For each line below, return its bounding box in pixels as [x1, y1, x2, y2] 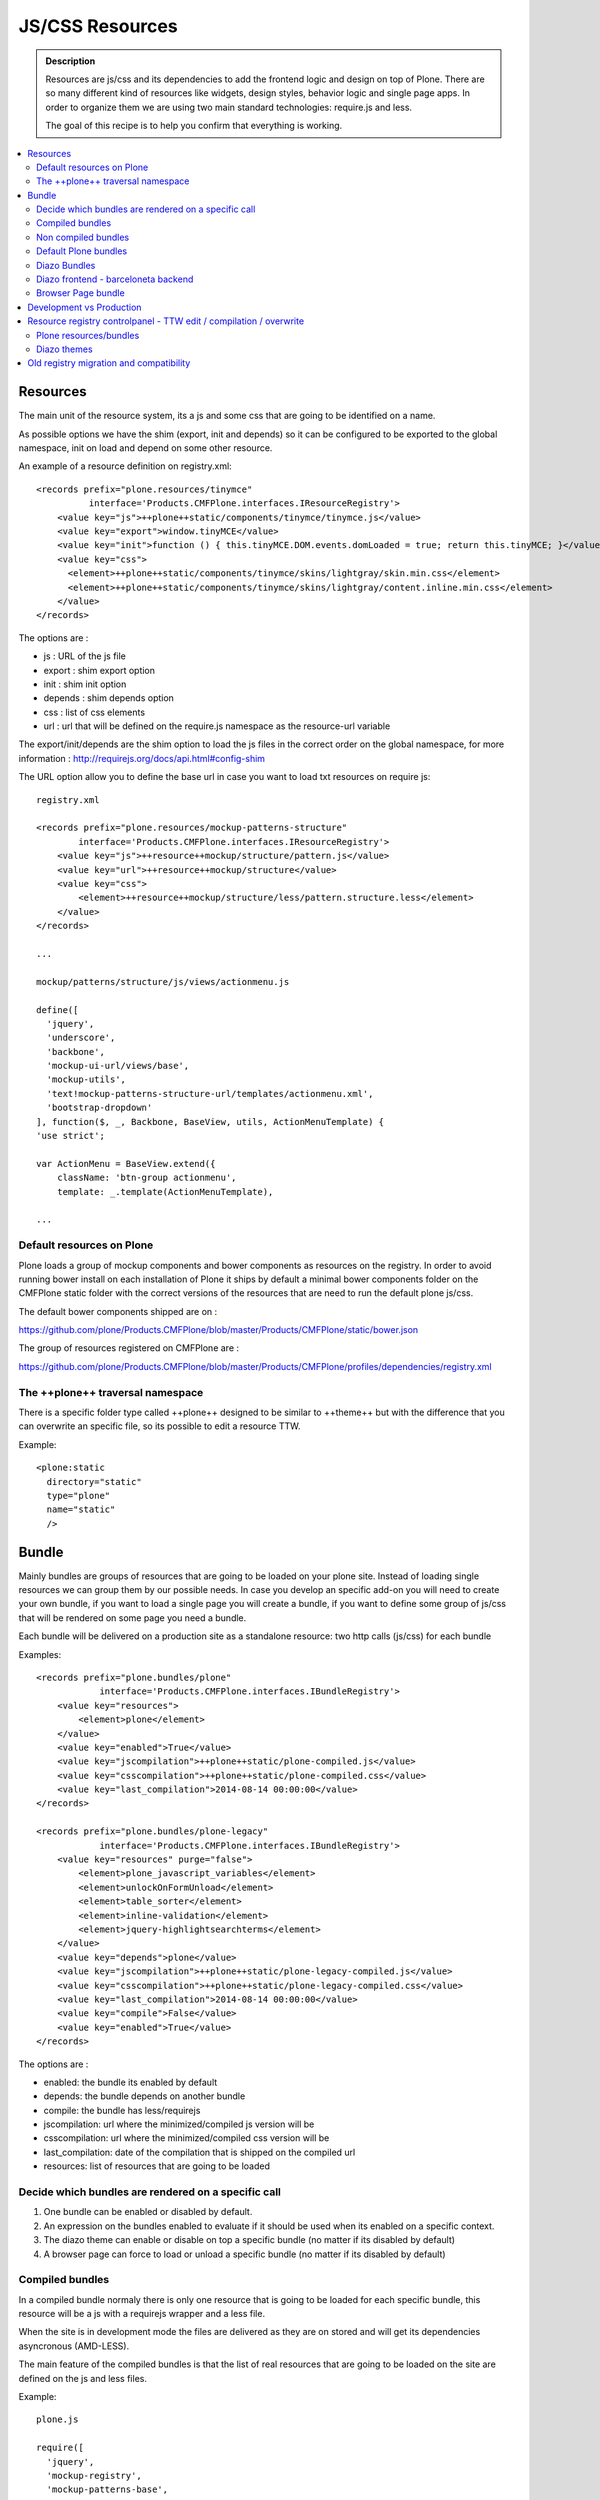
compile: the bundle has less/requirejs [43, 2104, 201, 2116]
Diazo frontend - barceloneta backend [36, 273, 194, 285]
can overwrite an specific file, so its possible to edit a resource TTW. [18, 1420, 301, 1432]
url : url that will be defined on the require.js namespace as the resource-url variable [43, 720, 391, 732]
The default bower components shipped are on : [18, 1305, 218, 1317]
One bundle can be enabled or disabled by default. [43, 2206, 253, 2218]
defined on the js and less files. [18, 2372, 147, 2384]
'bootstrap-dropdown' [46, 1102, 153, 1114]
